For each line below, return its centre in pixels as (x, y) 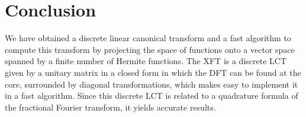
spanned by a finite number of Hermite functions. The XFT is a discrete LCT (146, 61)
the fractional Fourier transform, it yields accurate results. (110, 107)
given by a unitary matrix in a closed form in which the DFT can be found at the (153, 72)
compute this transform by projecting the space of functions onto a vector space (150, 49)
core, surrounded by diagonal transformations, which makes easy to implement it (152, 84)
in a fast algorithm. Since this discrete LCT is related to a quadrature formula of (152, 96)
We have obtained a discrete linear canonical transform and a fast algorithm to (148, 38)
